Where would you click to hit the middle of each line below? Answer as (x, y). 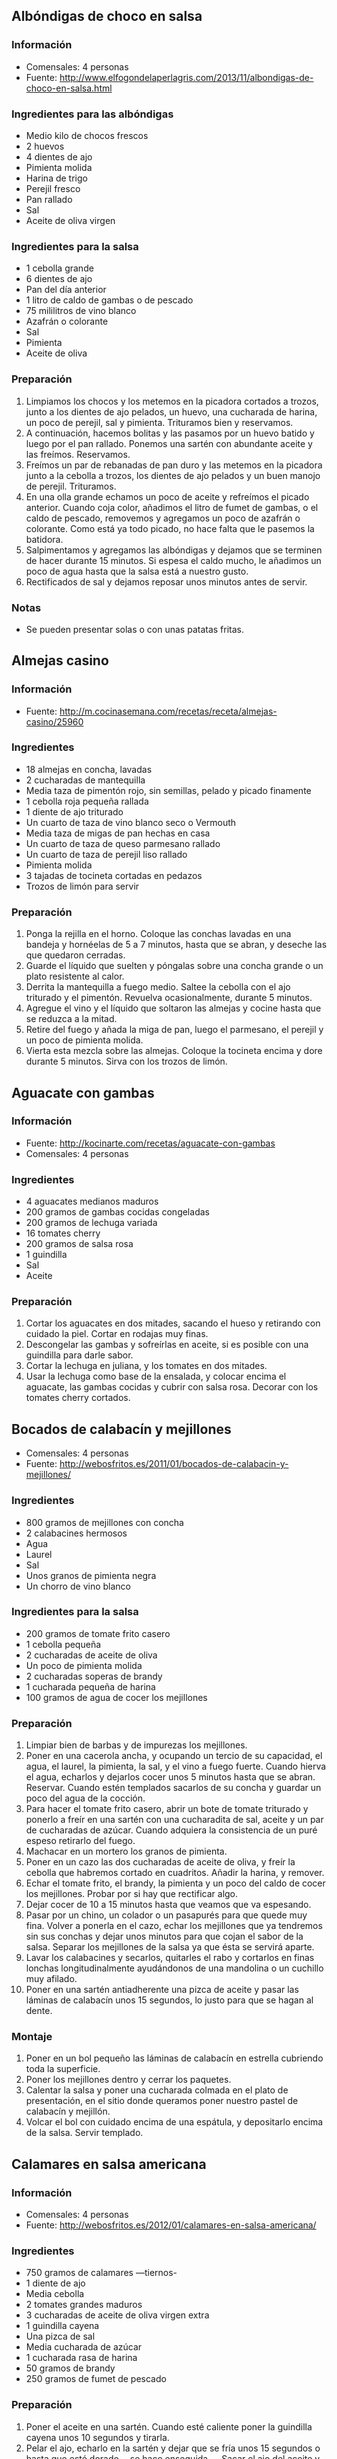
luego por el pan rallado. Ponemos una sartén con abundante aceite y (169, 443)
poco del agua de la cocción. (85, 1798)
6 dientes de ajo (59, 279)
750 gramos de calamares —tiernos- (101, 2273)
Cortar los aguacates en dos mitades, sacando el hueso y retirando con (173, 1323)
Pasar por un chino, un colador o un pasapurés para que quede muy (166, 1915)
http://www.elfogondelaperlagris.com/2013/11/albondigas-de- (186, 77)
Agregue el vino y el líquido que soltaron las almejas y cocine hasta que (173, 1008)
